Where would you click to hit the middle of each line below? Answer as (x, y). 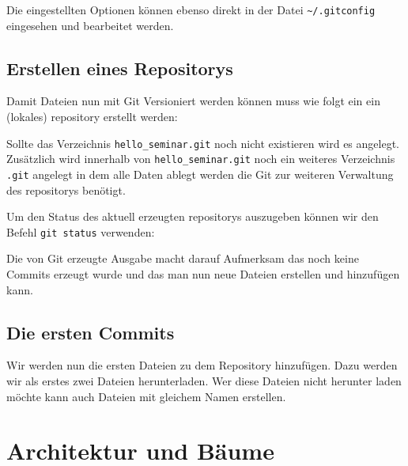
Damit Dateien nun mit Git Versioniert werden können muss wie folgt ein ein (193, 101)
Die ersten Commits (91, 332)
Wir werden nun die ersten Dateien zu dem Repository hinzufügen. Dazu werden (202, 365)
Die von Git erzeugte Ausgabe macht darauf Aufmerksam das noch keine (183, 258)
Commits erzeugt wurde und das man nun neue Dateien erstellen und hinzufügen (203, 274)
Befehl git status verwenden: (81, 231)
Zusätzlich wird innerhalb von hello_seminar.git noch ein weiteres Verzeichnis (201, 159)
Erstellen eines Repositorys (120, 68)
